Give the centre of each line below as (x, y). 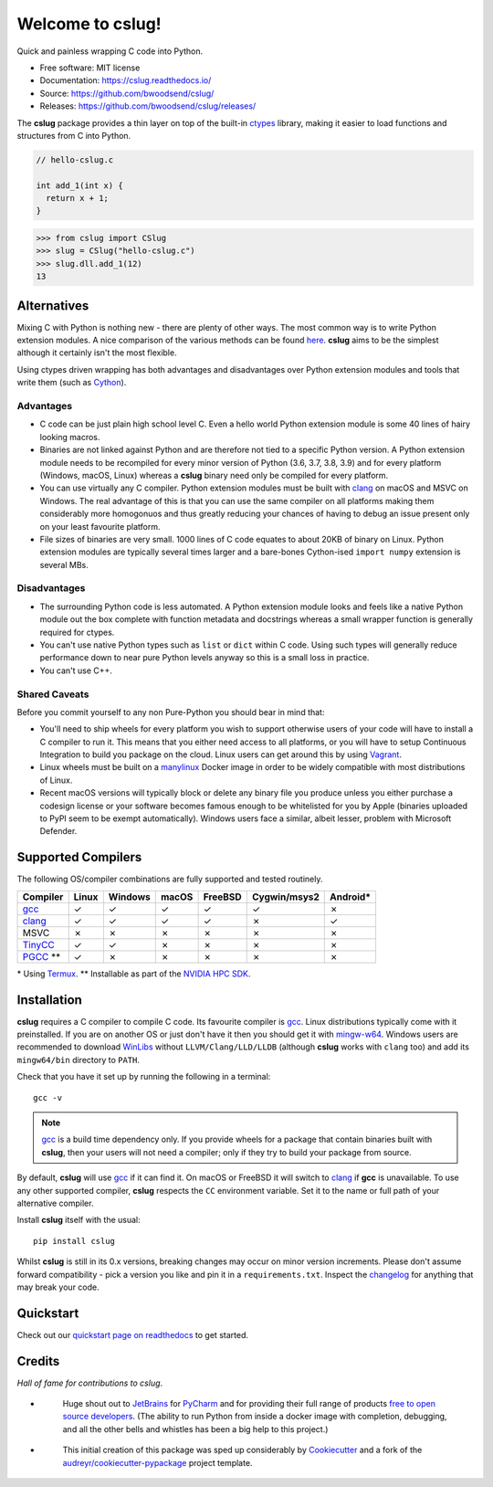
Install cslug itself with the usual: (79, 1220)
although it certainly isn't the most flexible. (97, 353)
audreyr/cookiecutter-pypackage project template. (157, 1462)
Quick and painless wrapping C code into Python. (110, 51)
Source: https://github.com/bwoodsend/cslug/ (127, 93)
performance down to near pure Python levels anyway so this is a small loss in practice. (205, 658)
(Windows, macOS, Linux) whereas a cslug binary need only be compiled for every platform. (214, 475)
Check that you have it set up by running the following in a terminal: (144, 1077)
